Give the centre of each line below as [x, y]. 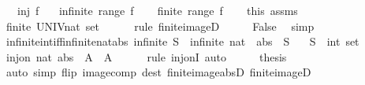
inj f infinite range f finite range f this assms [157, 10]
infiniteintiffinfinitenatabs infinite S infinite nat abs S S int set [182, 41]
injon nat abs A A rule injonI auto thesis [146, 56]
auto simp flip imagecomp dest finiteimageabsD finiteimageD [158, 72]
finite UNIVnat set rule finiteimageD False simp [160, 26]
